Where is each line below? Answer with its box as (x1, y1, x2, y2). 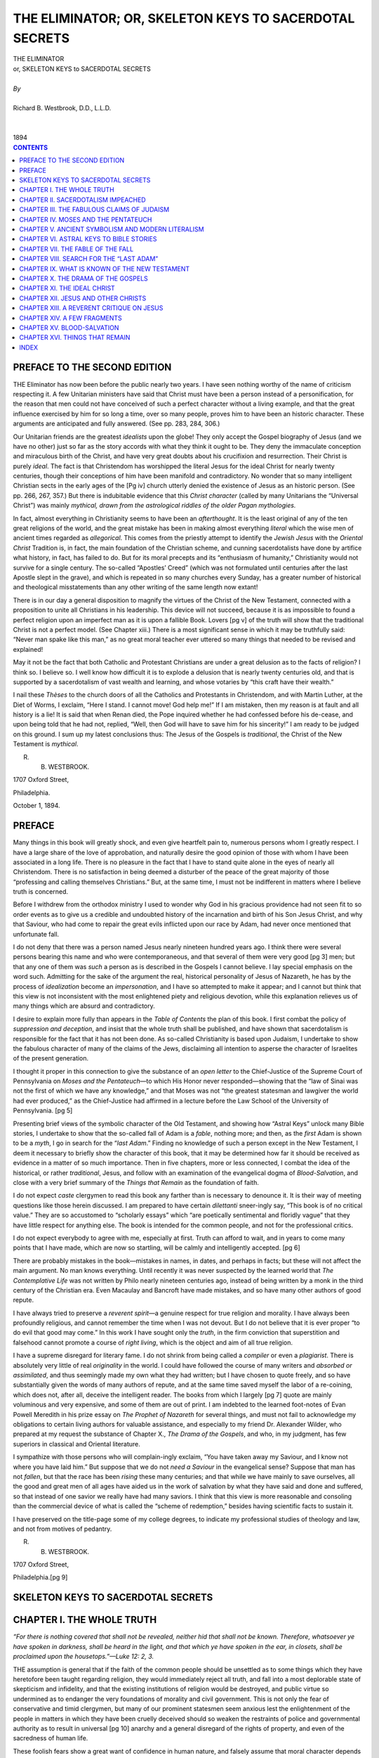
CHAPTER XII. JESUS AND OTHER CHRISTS (19, 294, 147, 302)
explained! (13, 645, 44, 653)
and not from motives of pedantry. (13, 1525, 112, 1533)
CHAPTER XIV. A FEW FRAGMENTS (19, 314, 122, 322)
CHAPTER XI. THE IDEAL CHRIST (19, 284, 115, 293)
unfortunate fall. (13, 930, 60, 938)
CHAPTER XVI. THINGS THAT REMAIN (19, 333, 131, 342)
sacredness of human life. (13, 1734, 88, 1743)
